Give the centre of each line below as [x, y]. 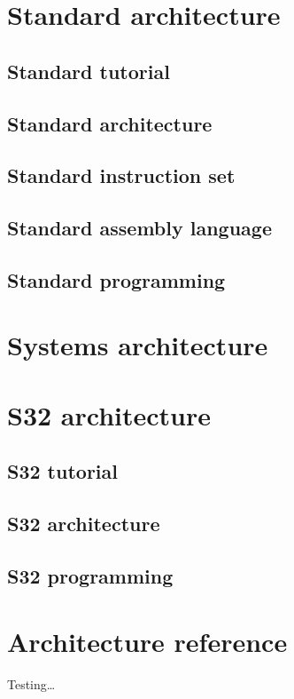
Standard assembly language [139, 228]
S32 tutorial [62, 471]
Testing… [31, 683]
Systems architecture [138, 345]
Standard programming [116, 279]
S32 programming [90, 575]
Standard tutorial [89, 71]
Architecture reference [147, 641]
